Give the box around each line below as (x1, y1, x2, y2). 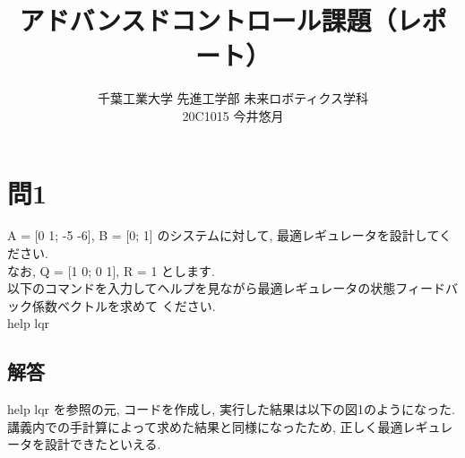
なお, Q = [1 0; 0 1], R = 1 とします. (7, 261, 215, 280)
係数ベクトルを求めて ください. (31, 296, 216, 315)
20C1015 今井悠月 (182, 106, 284, 125)
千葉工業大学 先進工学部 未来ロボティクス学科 (97, 89, 369, 108)
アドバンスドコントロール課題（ (19, 2, 397, 39)
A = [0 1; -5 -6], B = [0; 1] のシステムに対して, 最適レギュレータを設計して (7, 226, 439, 245)
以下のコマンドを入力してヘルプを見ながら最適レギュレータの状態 (7, 279, 396, 298)
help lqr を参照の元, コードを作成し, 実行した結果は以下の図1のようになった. (7, 400, 455, 419)
